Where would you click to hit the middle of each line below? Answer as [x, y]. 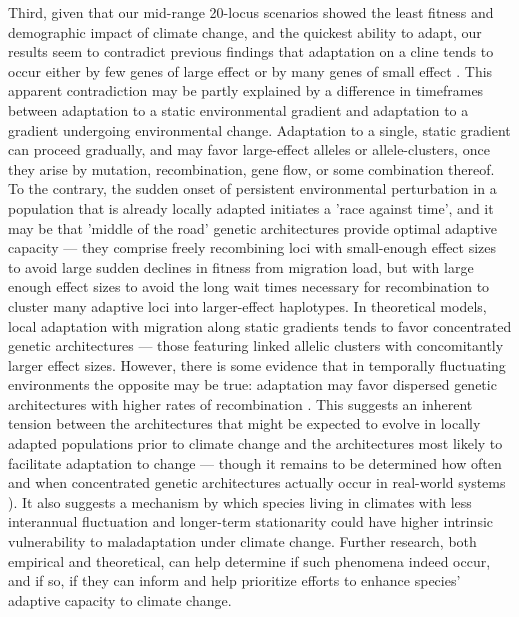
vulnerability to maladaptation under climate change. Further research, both [242, 541]
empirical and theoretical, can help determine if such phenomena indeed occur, [249, 560]
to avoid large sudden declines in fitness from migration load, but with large [241, 266]
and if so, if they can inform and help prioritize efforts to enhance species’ [234, 580]
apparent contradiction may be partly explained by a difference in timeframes [246, 90]
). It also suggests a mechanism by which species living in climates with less [240, 501]
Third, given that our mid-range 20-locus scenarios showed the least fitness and [251, 12]
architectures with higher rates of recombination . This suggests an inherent [240, 403]
